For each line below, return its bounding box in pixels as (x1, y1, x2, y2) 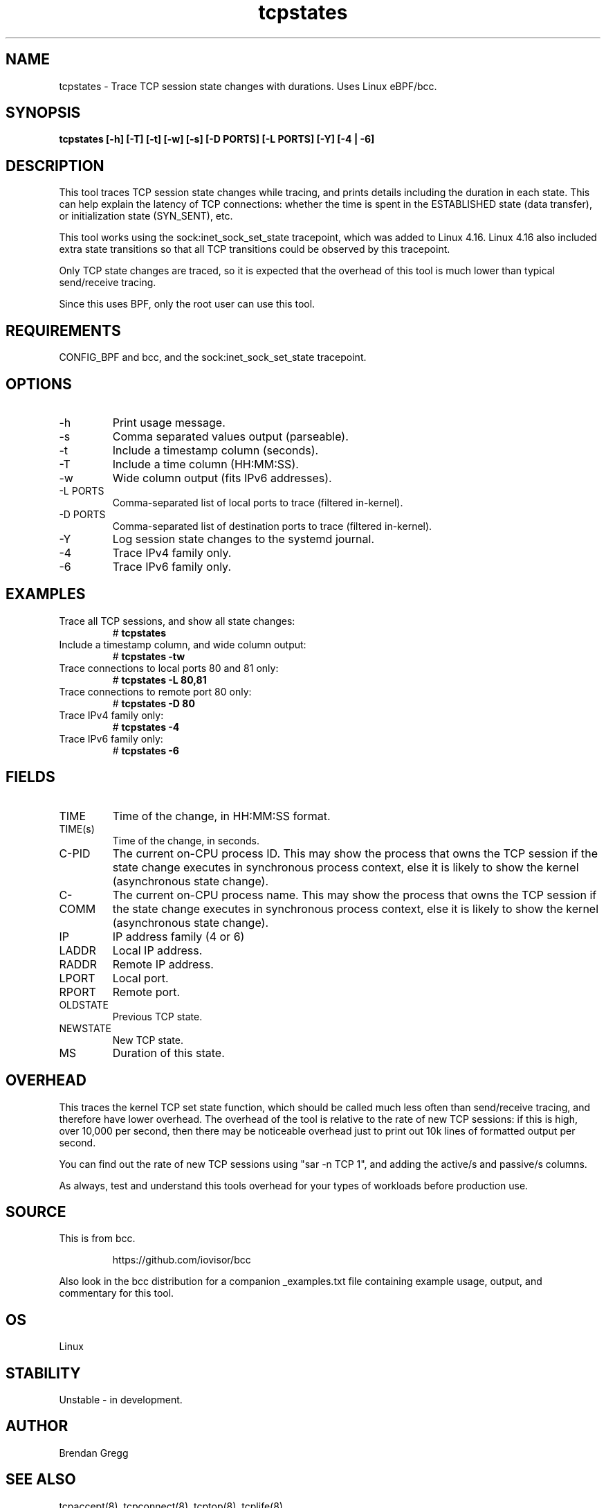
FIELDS (6, 768, 55, 786)
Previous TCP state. (112, 1010, 203, 1022)
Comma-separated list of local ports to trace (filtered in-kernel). (112, 496, 403, 508)
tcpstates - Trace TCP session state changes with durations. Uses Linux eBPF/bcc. (59, 80, 437, 92)
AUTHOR (6, 1417, 68, 1435)
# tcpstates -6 (112, 744, 179, 756)
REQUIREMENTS (6, 321, 121, 339)
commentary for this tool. (59, 1287, 174, 1299)
